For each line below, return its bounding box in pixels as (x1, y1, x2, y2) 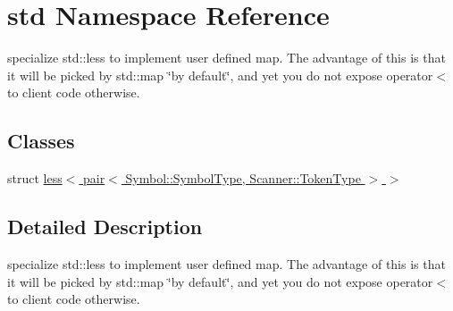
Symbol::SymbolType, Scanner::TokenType (125, 169, 361, 188)
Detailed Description (7, 213, 203, 240)
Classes (7, 127, 75, 155)
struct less (7, 169, 63, 188)
